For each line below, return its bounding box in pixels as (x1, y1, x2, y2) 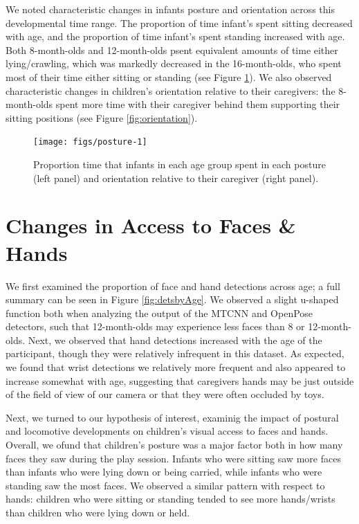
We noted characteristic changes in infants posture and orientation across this (6, 2, 335, 16)
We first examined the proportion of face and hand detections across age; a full (6, 278, 340, 293)
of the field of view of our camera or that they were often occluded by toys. (6, 387, 324, 401)
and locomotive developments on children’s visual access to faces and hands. (6, 424, 329, 438)
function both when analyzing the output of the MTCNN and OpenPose (6, 305, 313, 320)
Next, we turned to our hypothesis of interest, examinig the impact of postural (6, 410, 339, 424)
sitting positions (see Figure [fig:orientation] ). (6, 110, 198, 125)
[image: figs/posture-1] (33, 137, 147, 147)
